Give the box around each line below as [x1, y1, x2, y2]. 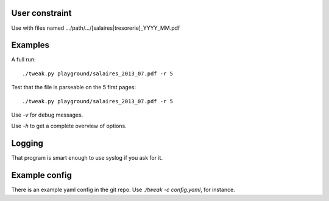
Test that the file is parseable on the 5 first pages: [11, 84, 136, 91]
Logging [11, 138, 44, 149]
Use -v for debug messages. [11, 111, 83, 118]
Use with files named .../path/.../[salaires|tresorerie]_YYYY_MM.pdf [11, 24, 180, 32]
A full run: [11, 56, 36, 63]
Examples [11, 40, 50, 50]
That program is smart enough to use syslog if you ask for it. [11, 154, 163, 162]
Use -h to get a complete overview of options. [11, 122, 127, 130]
